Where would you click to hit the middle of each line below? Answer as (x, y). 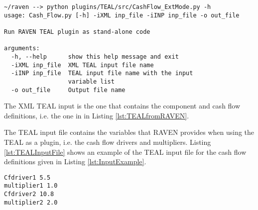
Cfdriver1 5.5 (27, 177)
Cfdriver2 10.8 (29, 194)
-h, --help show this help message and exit (95, 56)
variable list (91, 81)
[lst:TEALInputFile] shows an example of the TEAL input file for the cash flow (125, 152)
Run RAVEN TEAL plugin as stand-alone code (77, 32)
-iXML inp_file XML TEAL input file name (82, 65)
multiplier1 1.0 (31, 186)
